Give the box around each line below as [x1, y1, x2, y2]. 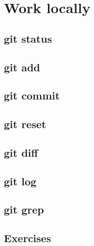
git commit [4, 88, 60, 103]
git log [4, 173, 37, 188]
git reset [4, 116, 47, 131]
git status [4, 31, 52, 46]
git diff [4, 145, 38, 160]
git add [4, 59, 40, 74]
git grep [4, 202, 44, 217]
